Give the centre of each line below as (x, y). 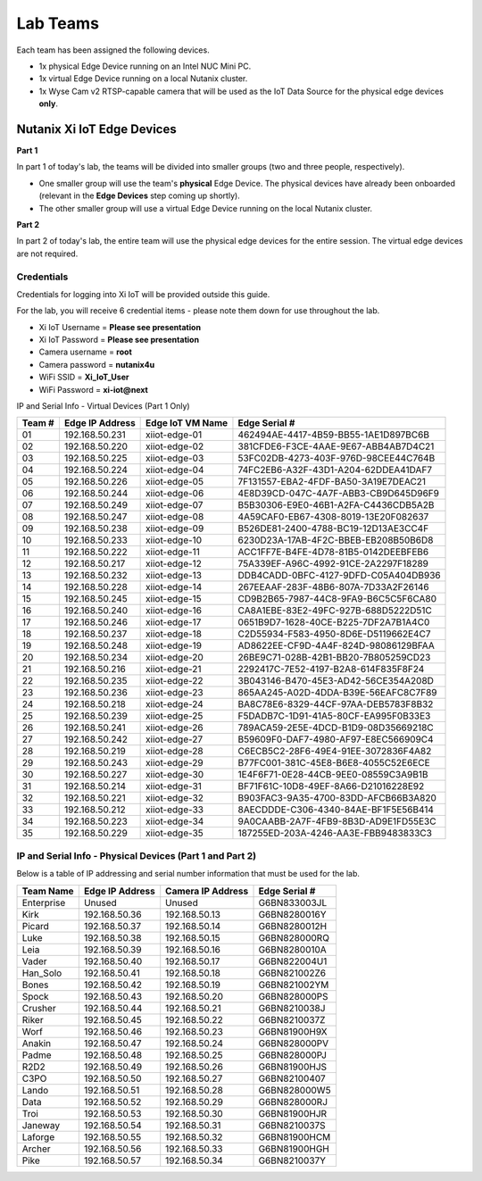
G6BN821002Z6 (292, 973)
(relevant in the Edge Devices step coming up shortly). (139, 195)
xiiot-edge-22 (175, 681)
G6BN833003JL (293, 902)
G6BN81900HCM (295, 1136)
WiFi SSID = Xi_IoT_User (84, 377)
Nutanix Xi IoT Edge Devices (97, 129)
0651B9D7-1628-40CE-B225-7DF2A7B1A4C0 (334, 622)
